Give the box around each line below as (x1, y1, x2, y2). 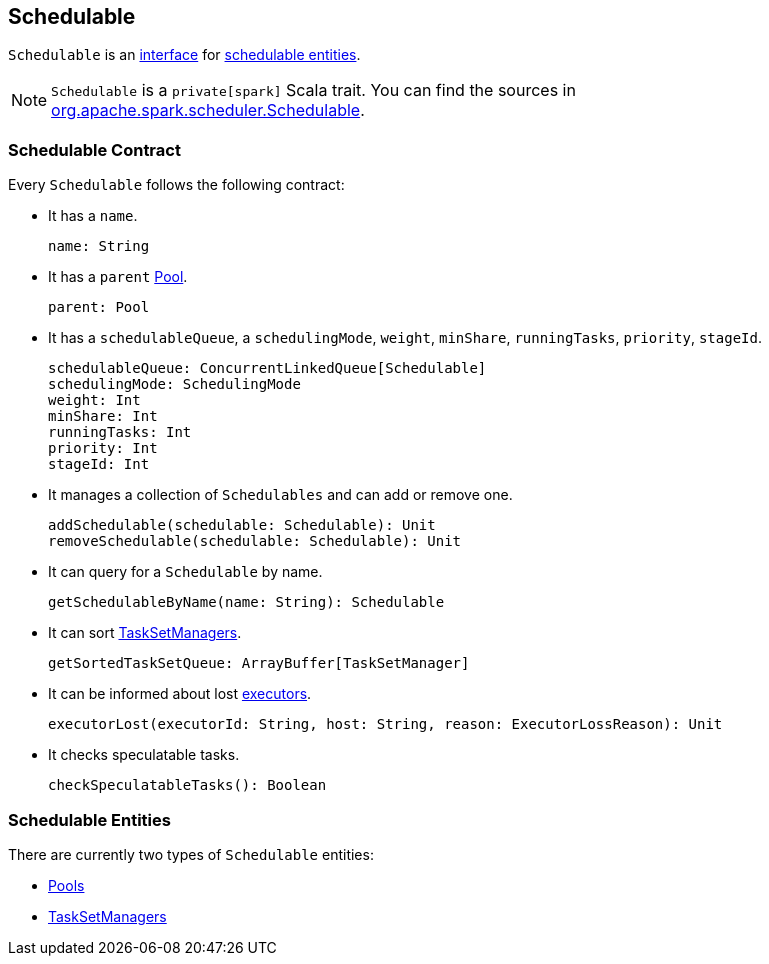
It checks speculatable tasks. (48, 746, 240, 764)
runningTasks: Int (48, 424, 192, 441)
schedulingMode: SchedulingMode (48, 376, 301, 393)
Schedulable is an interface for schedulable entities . (8, 46, 361, 64)
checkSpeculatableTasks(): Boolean (48, 777, 327, 794)
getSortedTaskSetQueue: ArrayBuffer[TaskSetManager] (48, 655, 470, 672)
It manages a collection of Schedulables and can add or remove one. (48, 486, 513, 504)
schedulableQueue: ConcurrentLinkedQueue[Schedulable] (48, 360, 487, 377)
